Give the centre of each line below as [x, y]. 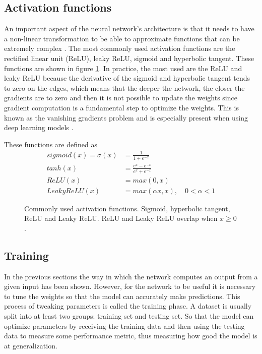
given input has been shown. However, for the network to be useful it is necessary [130, 286]
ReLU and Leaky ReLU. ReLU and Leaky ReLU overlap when [121, 218]
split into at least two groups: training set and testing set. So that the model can [129, 316]
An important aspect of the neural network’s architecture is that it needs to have [129, 28]
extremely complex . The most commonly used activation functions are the [120, 48]
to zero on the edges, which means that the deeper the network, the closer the [124, 87]
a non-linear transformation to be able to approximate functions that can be [122, 38]
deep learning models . [39, 127]
